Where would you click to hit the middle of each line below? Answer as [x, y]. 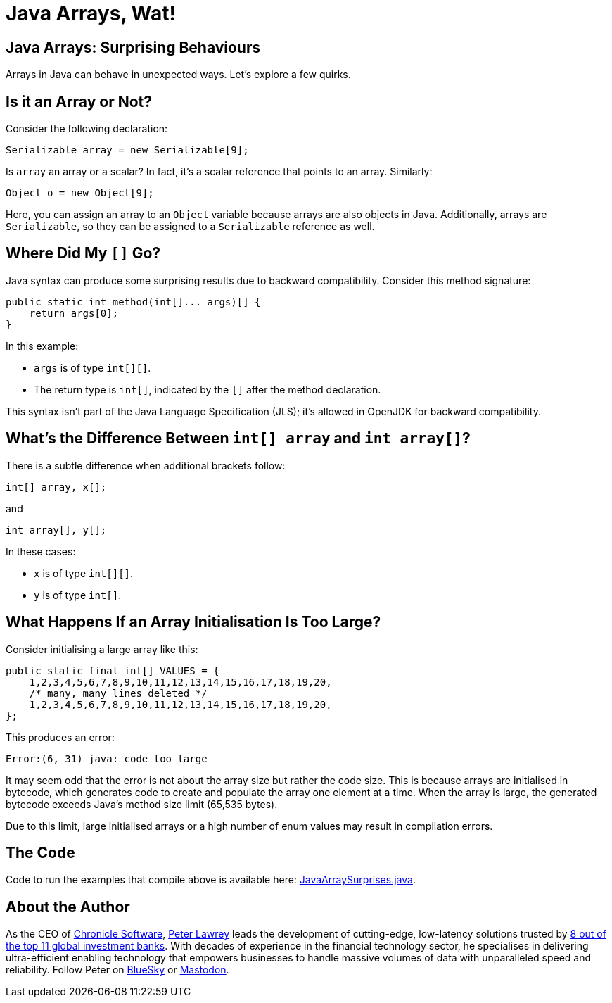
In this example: [42, 346]
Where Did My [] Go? [83, 253]
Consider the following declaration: [87, 129]
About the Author [68, 907]
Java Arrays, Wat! [91, 13]
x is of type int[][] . [84, 573]
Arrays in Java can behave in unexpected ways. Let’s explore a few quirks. [178, 75]
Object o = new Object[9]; [80, 193]
